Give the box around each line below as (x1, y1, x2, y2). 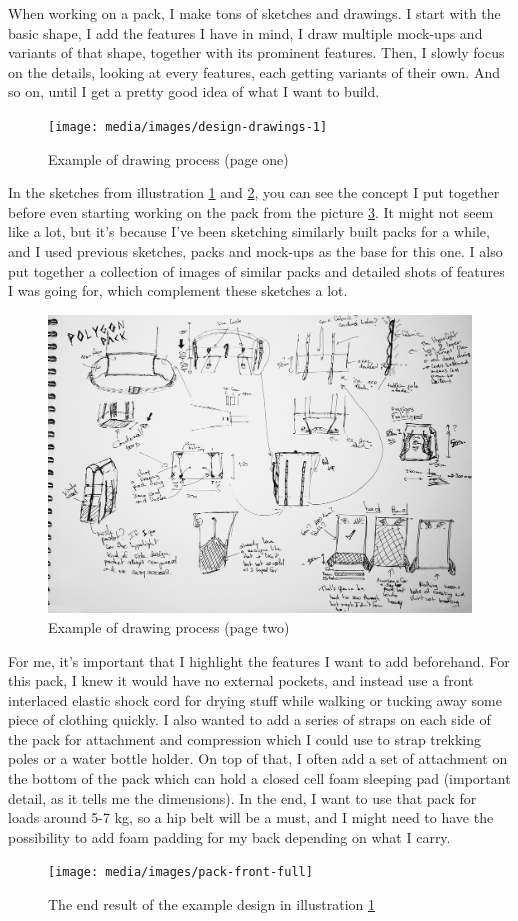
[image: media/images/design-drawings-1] (48, 119, 328, 134)
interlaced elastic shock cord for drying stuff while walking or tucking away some (8, 689, 502, 710)
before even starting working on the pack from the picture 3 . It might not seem (8, 201, 494, 222)
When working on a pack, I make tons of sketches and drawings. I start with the (8, 3, 501, 23)
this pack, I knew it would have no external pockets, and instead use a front (8, 670, 474, 691)
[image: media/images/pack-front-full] (48, 865, 313, 880)
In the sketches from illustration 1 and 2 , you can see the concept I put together (8, 182, 500, 203)
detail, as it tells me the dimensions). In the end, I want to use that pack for (8, 787, 477, 808)
